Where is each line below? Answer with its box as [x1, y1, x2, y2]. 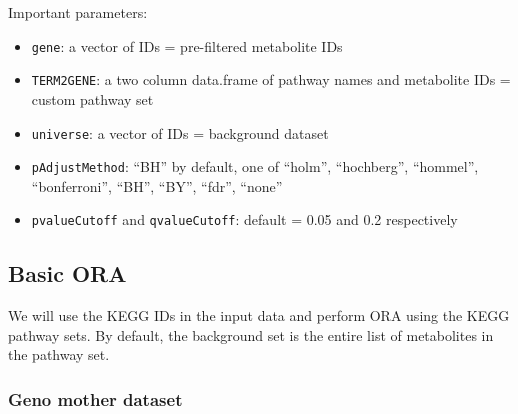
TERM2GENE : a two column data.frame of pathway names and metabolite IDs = [31, 69, 511, 90]
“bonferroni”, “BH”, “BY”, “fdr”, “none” [31, 175, 283, 196]
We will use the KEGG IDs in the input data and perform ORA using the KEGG [8, 305, 510, 326]
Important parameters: [8, 2, 148, 22]
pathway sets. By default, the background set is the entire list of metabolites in [8, 324, 494, 345]
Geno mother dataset [8, 386, 183, 411]
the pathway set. [8, 344, 110, 365]
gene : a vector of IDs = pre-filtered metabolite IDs [31, 35, 343, 56]
